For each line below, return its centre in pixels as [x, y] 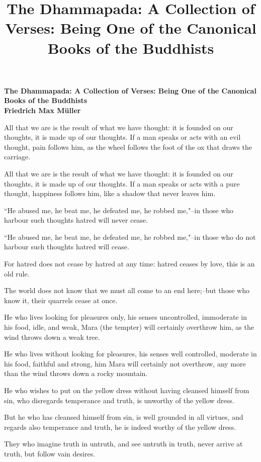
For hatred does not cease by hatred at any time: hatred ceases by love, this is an [129, 264]
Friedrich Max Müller [42, 110]
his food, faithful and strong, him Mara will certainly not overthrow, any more [125, 363]
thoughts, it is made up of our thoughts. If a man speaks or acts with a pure [122, 183]
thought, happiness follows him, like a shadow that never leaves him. [110, 193]
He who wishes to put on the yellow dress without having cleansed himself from [127, 390]
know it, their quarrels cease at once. [61, 300]
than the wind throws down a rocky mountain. [76, 373]
